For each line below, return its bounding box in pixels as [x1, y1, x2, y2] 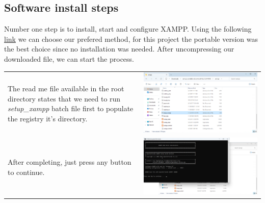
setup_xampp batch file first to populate [8, 103, 134, 114]
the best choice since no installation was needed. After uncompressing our [4, 43, 234, 54]
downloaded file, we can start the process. [4, 53, 135, 64]
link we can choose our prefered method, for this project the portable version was [4, 33, 258, 44]
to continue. [8, 166, 45, 177]
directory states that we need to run [8, 93, 121, 104]
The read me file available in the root [8, 83, 124, 94]
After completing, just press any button [8, 157, 131, 167]
